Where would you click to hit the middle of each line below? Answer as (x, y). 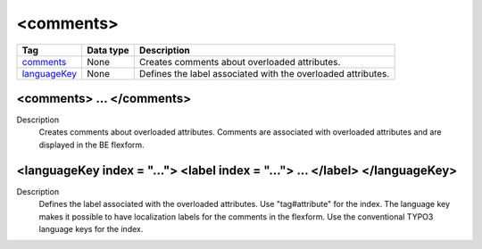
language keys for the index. (91, 228)
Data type (108, 50)
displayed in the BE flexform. (91, 145)
